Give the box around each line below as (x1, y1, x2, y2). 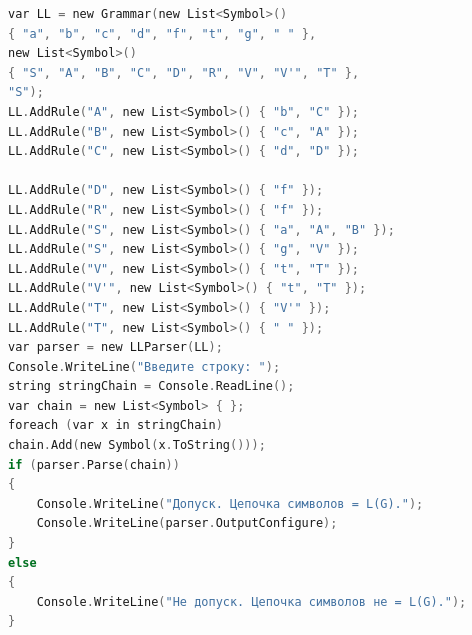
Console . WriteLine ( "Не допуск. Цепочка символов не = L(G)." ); (36, 594, 467, 609)
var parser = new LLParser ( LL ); (8, 340, 223, 355)
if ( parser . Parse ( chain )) (8, 457, 180, 472)
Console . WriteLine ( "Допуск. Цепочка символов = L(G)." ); (36, 496, 424, 511)
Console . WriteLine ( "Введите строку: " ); (8, 359, 281, 374)
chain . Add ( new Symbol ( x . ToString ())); (8, 438, 266, 453)
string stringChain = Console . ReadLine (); (8, 379, 295, 394)
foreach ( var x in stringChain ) (8, 418, 223, 433)
